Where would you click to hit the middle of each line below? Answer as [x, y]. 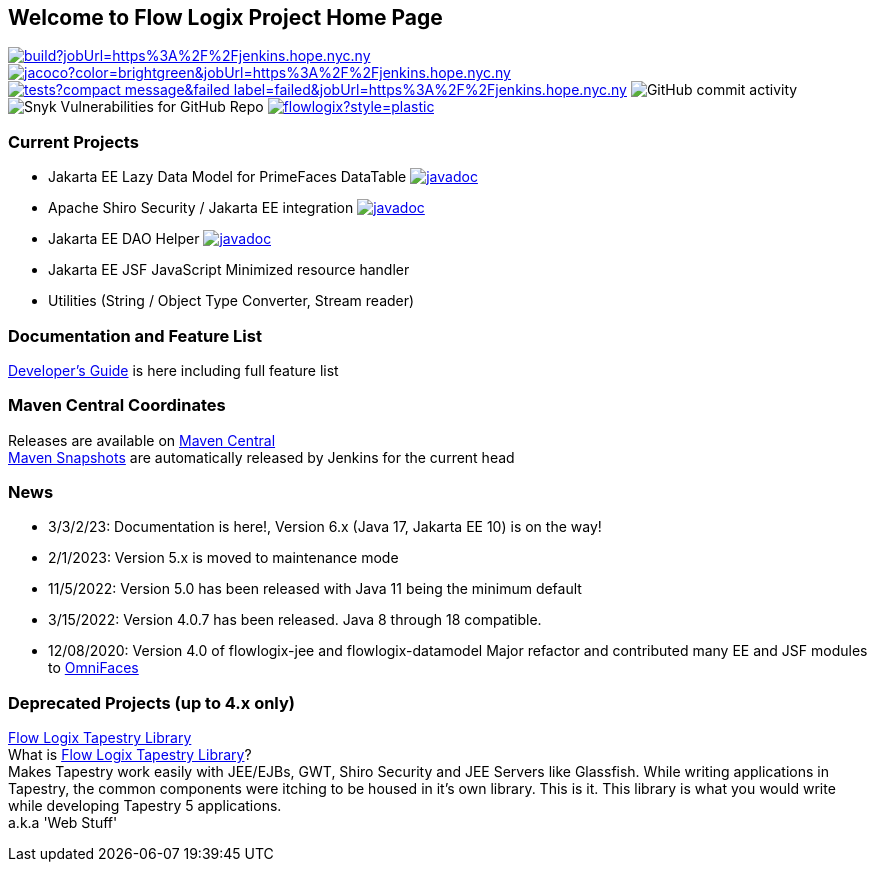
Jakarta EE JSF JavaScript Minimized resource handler [229, 270]
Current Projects [73, 141]
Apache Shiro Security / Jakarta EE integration [201, 208]
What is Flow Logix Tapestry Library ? [130, 755]
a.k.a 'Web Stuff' [63, 823]
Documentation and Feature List [135, 335]
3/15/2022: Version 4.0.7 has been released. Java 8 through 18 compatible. [295, 620]
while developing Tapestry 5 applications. [145, 806]
